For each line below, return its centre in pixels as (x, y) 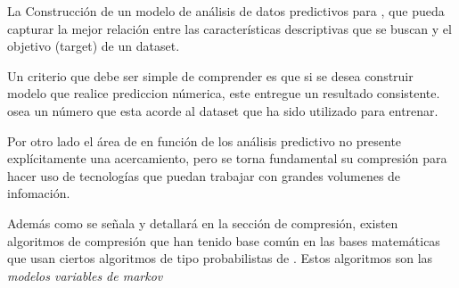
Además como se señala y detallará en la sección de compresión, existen (203, 222)
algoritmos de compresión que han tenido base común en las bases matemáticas (224, 240)
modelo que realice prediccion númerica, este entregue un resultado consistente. (224, 93)
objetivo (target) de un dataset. (94, 46)
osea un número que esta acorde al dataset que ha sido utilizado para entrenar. (223, 110)
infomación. (39, 193)
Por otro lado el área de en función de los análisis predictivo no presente (205, 140)
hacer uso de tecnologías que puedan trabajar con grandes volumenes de (204, 175)
